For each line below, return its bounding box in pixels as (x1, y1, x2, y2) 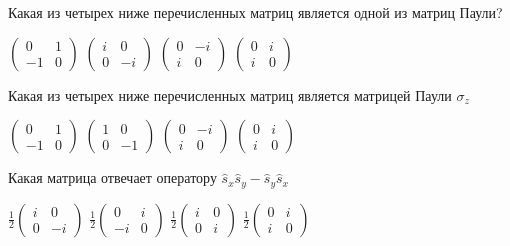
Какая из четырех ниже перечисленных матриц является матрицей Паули (8, 84, 452, 105)
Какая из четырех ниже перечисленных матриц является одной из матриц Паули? (8, 2, 503, 22)
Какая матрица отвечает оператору (8, 167, 217, 188)
